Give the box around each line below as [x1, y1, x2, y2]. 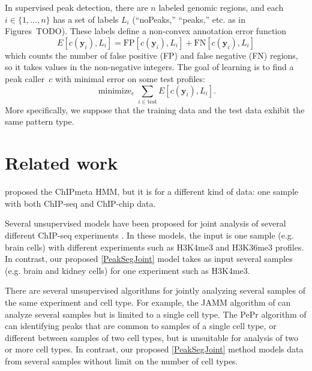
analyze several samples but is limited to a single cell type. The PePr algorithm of [5, 307, 307, 320]
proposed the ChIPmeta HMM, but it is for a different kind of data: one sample [5, 185, 299, 198]
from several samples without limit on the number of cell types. [5, 354, 238, 367]
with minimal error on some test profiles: [55, 72, 205, 85]
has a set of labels [53, 13, 119, 25]
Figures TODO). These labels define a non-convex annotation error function [5, 25, 287, 37]
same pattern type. [5, 115, 74, 128]
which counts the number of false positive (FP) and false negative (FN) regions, [5, 49, 298, 61]
